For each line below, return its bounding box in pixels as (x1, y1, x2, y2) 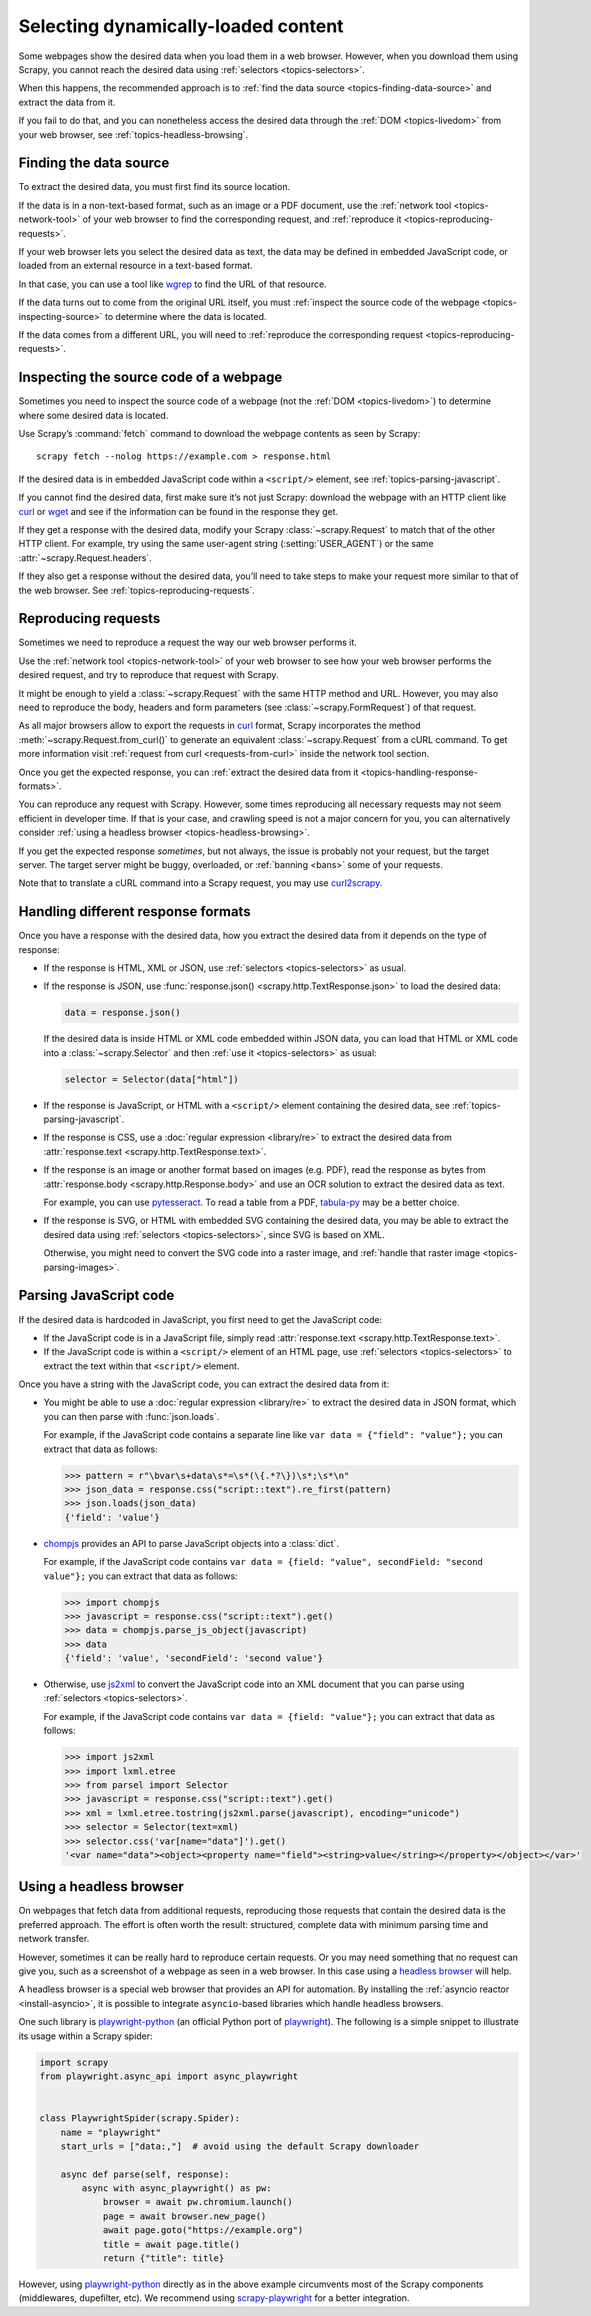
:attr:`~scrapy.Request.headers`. (18, 551, 152, 564)
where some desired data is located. (18, 409, 169, 421)
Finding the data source (18, 155, 170, 172)
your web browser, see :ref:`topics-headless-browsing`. (18, 128, 249, 140)
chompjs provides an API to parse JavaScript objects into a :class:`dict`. (43, 1537, 340, 1549)
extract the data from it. (18, 96, 116, 108)
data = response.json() (64, 1007, 182, 1019)
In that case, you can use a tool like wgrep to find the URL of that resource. (18, 278, 327, 290)
